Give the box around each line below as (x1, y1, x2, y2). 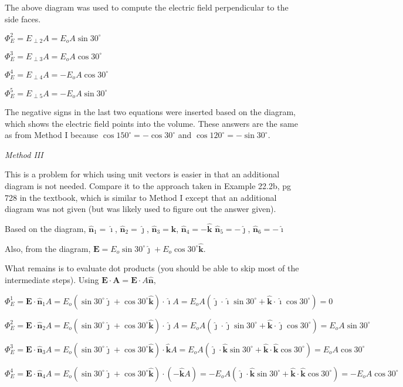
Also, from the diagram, (5, 242, 91, 254)
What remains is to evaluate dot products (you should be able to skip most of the (5, 262, 299, 274)
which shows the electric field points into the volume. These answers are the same (5, 117, 298, 129)
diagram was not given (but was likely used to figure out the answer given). (5, 203, 276, 215)
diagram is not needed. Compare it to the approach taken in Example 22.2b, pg (5, 179, 292, 191)
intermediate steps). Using (5, 273, 99, 285)
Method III (5, 148, 43, 160)
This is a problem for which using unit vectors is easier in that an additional (5, 168, 280, 180)
